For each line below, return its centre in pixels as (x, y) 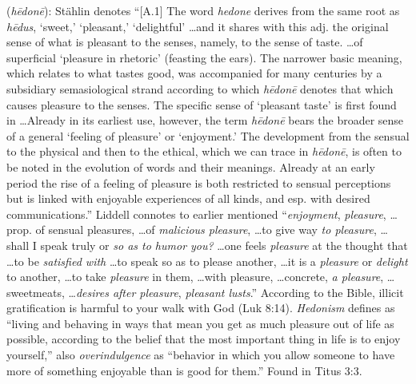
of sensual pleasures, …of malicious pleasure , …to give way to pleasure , (206, 230)
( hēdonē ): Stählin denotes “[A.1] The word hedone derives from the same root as (203, 10)
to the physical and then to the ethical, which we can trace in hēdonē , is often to (204, 151)
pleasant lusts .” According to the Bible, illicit (294, 292)
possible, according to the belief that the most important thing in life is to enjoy (204, 339)
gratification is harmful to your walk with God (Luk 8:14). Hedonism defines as (201, 308)
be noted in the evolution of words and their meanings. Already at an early (191, 166)
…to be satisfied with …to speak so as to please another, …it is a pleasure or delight (207, 261)
